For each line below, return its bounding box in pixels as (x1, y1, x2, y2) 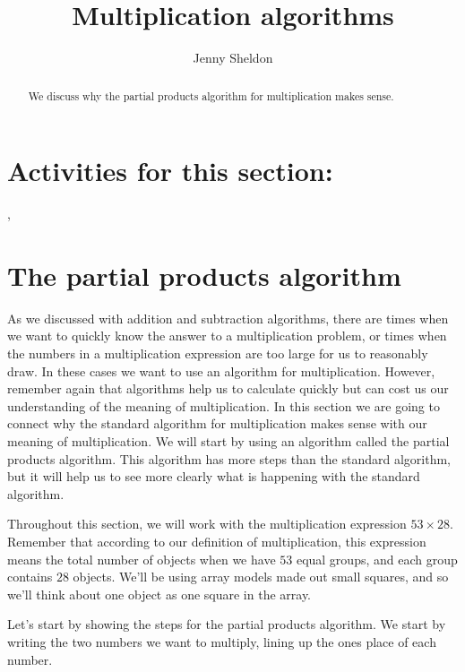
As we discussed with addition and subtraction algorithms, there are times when (7, 308, 449, 327)
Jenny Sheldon (193, 48, 273, 67)
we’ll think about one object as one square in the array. (7, 584, 312, 603)
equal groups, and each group (296, 549, 458, 568)
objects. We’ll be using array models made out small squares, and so (73, 567, 449, 586)
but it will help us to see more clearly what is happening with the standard (7, 467, 420, 486)
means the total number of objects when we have (7, 549, 276, 568)
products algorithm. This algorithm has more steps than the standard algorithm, (7, 449, 452, 468)
